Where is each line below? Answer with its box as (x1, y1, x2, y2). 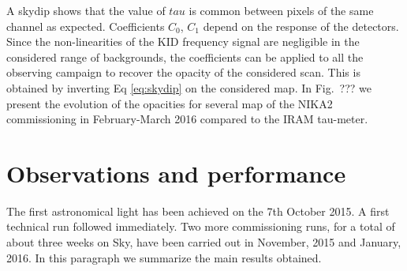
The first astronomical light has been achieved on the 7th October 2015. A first (6, 202, 390, 219)
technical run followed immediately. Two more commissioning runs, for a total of (6, 218, 395, 235)
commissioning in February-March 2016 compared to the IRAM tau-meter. (6, 111, 368, 127)
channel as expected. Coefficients (6, 17, 165, 34)
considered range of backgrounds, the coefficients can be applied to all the (6, 48, 364, 65)
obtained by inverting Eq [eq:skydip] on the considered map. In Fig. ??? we (6, 79, 372, 96)
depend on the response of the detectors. (203, 17, 399, 34)
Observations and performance (6, 156, 346, 189)
